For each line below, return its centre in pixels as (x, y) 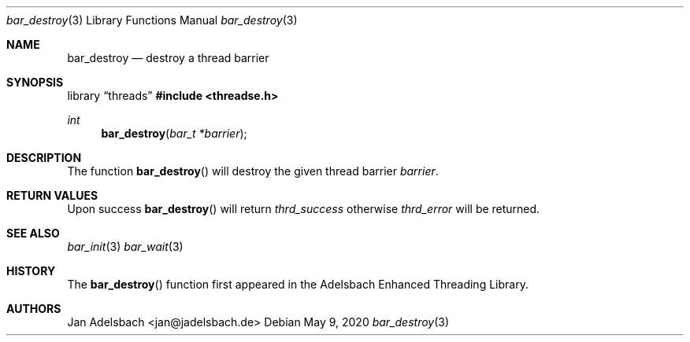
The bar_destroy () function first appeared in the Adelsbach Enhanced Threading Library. (298, 284)
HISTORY (31, 271)
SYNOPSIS (35, 82)
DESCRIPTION (44, 158)
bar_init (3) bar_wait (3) (125, 246)
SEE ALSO (33, 233)
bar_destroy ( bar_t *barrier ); (174, 133)
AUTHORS (34, 309)
